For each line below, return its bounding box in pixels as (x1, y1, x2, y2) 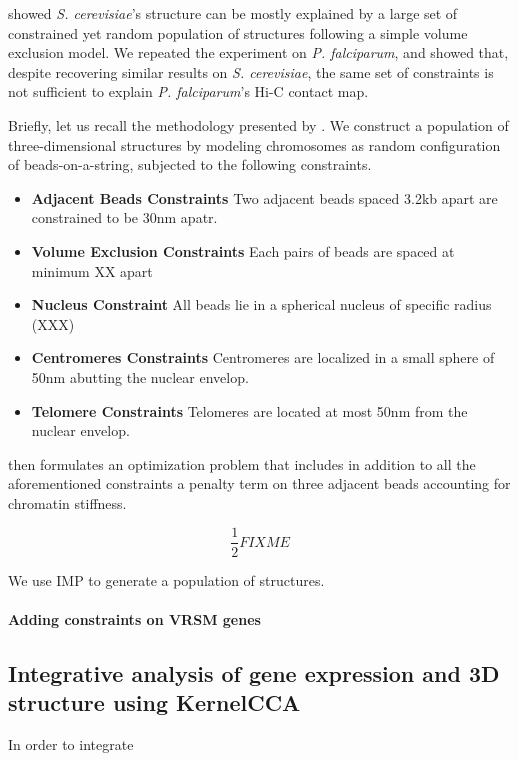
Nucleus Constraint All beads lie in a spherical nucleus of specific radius (31, 294, 492, 315)
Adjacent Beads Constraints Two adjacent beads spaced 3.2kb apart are (31, 187, 498, 208)
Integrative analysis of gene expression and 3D (8, 657, 500, 688)
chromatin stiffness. (8, 492, 127, 513)
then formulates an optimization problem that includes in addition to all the (8, 453, 476, 474)
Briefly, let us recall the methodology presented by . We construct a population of (8, 114, 509, 135)
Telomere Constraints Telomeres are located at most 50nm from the (31, 400, 468, 421)
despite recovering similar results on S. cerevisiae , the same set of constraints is (8, 61, 494, 82)
